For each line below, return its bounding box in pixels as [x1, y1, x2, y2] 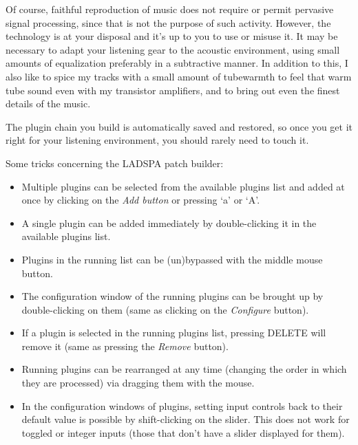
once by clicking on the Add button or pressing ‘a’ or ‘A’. [21, 193, 260, 207]
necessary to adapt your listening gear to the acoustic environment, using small [6, 42, 340, 56]
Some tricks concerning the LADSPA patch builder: [6, 155, 224, 170]
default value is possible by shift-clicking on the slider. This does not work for [21, 412, 350, 426]
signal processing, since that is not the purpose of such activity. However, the [6, 15, 331, 30]
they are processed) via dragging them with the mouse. [21, 376, 255, 390]
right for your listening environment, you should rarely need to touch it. [6, 133, 309, 147]
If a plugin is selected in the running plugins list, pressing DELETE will [21, 325, 326, 340]
